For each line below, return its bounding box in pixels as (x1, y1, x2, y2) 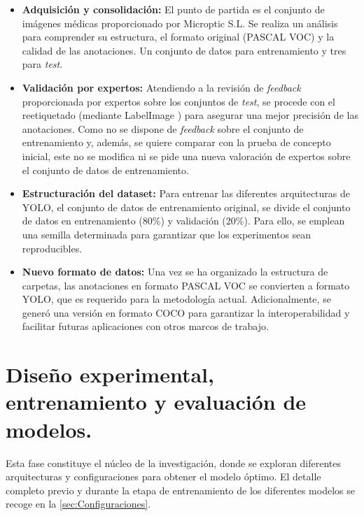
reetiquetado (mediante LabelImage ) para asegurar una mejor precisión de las (22, 108, 358, 122)
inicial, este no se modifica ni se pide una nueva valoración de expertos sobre (22, 148, 351, 163)
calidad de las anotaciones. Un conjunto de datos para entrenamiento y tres (22, 43, 346, 57)
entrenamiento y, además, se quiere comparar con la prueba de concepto (22, 135, 331, 150)
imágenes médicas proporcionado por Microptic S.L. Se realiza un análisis (22, 15, 338, 30)
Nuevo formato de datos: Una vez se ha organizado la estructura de (22, 264, 328, 279)
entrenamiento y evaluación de (6, 387, 307, 416)
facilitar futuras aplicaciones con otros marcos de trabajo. (22, 319, 269, 334)
